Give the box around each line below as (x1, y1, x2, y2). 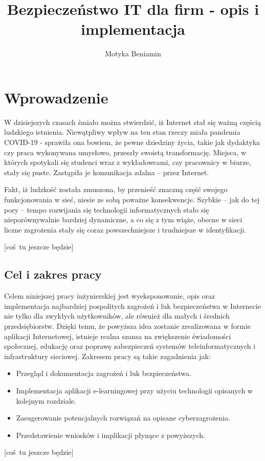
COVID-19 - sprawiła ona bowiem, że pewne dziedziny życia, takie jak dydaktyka (4, 137, 260, 148)
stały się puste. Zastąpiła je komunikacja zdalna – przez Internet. (4, 166, 209, 177)
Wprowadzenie (4, 87, 108, 108)
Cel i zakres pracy (4, 266, 102, 282)
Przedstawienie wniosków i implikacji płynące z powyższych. (16, 429, 205, 440)
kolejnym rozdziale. (16, 395, 76, 406)
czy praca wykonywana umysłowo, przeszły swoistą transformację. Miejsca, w (4, 146, 247, 157)
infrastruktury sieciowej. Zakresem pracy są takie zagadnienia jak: (4, 350, 211, 361)
